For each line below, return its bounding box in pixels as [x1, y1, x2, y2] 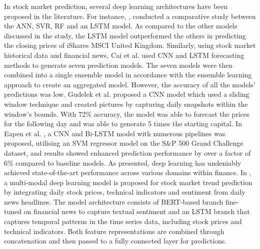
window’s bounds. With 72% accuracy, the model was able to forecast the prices [4, 108, 249, 119]
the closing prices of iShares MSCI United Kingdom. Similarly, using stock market [4, 40, 256, 50]
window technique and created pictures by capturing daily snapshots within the [4, 98, 248, 109]
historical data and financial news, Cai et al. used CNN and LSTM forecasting [4, 49, 244, 60]
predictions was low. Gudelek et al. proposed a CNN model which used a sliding [4, 89, 249, 99]
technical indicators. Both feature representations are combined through [4, 226, 224, 236]
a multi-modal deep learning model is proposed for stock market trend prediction [4, 177, 252, 187]
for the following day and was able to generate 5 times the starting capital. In [4, 118, 242, 129]
